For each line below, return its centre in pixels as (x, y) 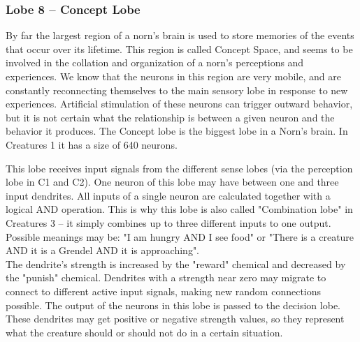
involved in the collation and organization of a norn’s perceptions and (155, 62)
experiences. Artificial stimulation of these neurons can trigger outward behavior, (179, 104)
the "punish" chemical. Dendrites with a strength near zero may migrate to (166, 277)
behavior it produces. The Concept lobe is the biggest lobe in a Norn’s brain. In (177, 131)
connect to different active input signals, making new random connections (164, 291)
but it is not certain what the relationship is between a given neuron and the (170, 117)
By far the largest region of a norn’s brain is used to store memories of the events (180, 35)
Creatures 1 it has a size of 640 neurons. (92, 144)
